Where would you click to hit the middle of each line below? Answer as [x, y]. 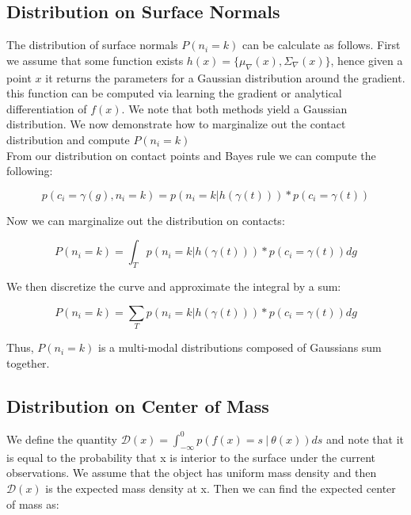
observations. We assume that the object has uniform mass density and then [192, 473]
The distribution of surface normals [92, 45]
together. [28, 362]
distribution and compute [68, 139]
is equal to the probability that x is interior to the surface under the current [191, 457]
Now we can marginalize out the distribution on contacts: [146, 220]
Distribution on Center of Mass [138, 405]
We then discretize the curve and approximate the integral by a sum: [174, 286]
